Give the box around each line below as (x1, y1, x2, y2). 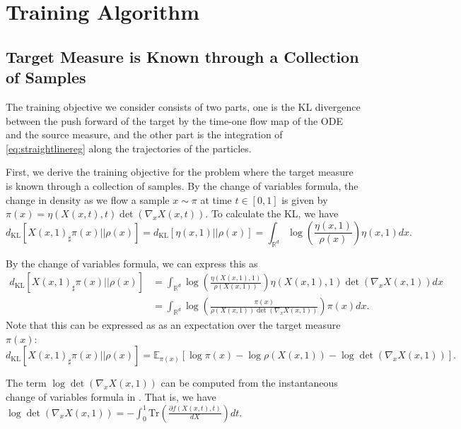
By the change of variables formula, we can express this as (6, 255, 258, 270)
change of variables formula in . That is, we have (6, 389, 216, 404)
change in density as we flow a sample (6, 192, 170, 207)
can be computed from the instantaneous (161, 375, 338, 390)
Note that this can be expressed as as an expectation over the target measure (6, 318, 341, 332)
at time (200, 192, 232, 207)
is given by (281, 192, 328, 207)
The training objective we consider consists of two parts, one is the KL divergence (6, 99, 361, 114)
